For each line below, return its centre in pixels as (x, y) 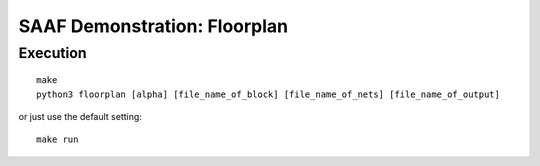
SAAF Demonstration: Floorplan (153, 26)
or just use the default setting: (80, 116)
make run (57, 139)
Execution (52, 53)
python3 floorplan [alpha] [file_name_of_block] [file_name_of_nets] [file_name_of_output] (268, 94)
